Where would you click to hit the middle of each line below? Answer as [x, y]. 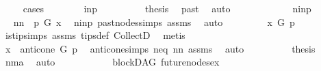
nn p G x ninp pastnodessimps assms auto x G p [154, 22]
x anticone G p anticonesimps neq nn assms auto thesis [160, 48]
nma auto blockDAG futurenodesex [112, 62]
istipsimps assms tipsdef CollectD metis [95, 35]
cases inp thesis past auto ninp [167, 8]
